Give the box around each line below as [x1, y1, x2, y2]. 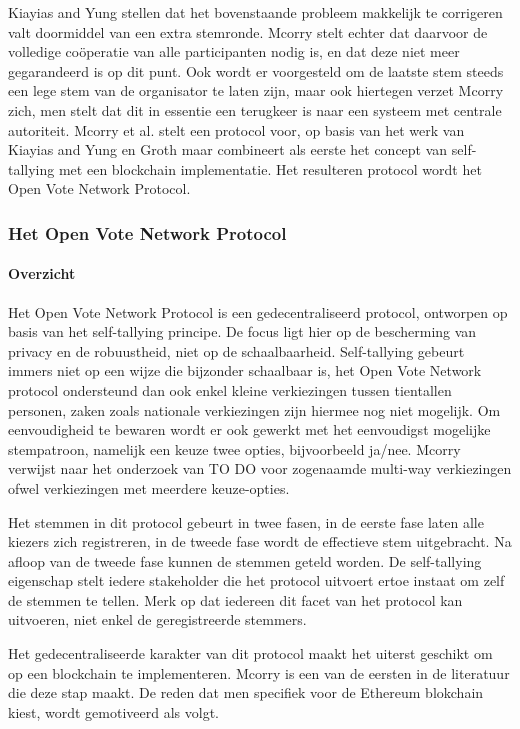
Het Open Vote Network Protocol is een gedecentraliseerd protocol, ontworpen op [8, 301, 508, 322]
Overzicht [8, 263, 76, 284]
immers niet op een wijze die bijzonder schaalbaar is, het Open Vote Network [8, 360, 482, 381]
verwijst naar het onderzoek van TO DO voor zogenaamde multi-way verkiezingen [8, 458, 512, 479]
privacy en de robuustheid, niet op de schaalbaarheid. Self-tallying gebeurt [8, 340, 465, 361]
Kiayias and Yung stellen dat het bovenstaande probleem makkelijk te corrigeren [8, 2, 503, 22]
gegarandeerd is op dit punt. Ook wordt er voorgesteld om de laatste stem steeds [8, 60, 504, 81]
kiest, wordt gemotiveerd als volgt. [8, 701, 219, 722]
